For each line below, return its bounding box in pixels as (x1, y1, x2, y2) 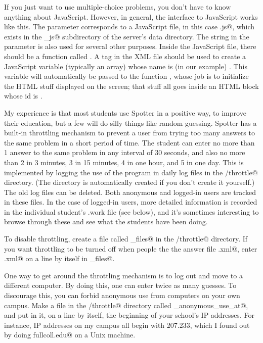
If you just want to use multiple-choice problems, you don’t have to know (4, 2, 231, 12)
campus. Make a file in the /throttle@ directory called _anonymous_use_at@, (4, 300, 248, 310)
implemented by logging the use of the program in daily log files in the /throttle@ (4, 167, 258, 177)
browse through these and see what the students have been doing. (4, 216, 208, 227)
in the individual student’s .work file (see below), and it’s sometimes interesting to (4, 206, 259, 217)
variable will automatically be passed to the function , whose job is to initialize (4, 71, 249, 81)
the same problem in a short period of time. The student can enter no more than (4, 137, 255, 148)
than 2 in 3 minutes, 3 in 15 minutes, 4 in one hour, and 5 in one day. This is (4, 157, 244, 167)
